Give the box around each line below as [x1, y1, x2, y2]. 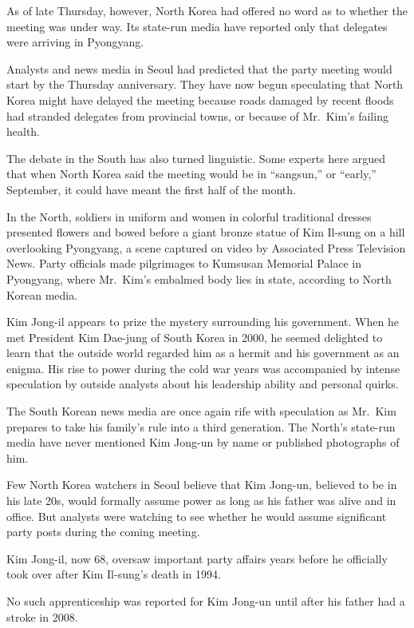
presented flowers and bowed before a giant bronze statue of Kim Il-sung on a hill [6, 224, 405, 240]
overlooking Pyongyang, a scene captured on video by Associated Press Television [6, 239, 406, 256]
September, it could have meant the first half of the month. [6, 181, 296, 197]
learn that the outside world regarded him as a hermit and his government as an [6, 344, 400, 361]
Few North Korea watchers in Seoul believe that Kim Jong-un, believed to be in [6, 476, 397, 493]
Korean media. [6, 286, 78, 303]
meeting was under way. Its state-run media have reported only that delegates [6, 18, 388, 34]
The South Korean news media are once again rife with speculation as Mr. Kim [6, 403, 396, 419]
